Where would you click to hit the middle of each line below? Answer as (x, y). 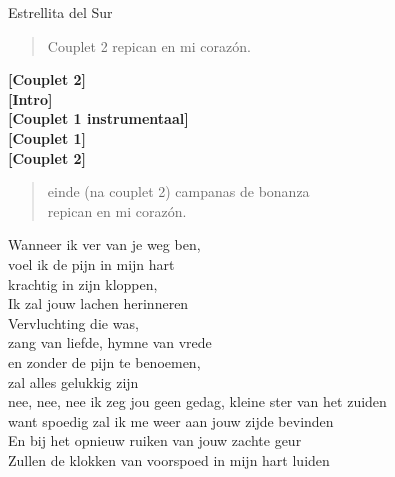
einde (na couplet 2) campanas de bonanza (178, 191)
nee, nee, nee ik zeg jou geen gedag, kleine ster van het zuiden (197, 401)
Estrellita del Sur (60, 12)
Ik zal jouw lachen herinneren (98, 303)
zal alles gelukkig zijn (73, 381)
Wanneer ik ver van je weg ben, (104, 244)
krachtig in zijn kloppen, (83, 283)
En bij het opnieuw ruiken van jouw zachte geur (155, 440)
